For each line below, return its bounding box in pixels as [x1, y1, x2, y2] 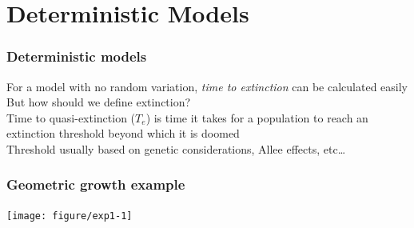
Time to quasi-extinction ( [6, 109, 136, 126]
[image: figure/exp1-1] [6, 210, 133, 222]
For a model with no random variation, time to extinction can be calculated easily [6, 78, 408, 94]
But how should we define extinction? [6, 94, 191, 110]
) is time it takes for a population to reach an [145, 109, 368, 126]
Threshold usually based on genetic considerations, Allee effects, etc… [6, 140, 346, 157]
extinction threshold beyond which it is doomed [6, 125, 240, 142]
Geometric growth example [6, 174, 185, 194]
